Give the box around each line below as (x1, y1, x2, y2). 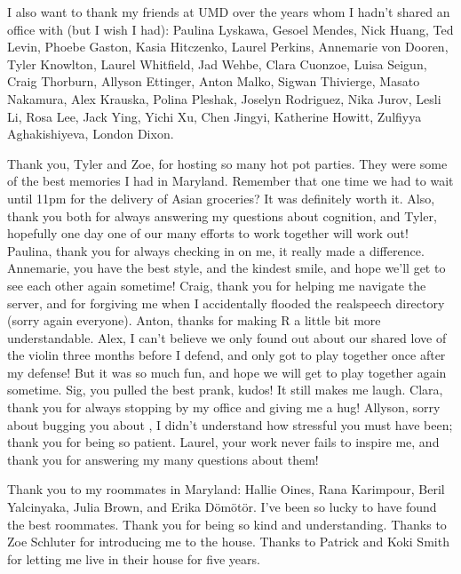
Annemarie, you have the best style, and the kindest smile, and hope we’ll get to (7, 259, 446, 277)
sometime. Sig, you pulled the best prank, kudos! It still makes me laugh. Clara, (7, 380, 443, 399)
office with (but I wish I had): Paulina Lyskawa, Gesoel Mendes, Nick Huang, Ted (7, 20, 454, 38)
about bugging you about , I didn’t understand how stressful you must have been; (7, 415, 453, 434)
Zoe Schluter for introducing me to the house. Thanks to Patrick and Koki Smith (7, 532, 449, 551)
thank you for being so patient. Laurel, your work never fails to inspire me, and (7, 433, 440, 451)
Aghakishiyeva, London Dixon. (7, 124, 174, 143)
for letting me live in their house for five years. (7, 549, 260, 568)
